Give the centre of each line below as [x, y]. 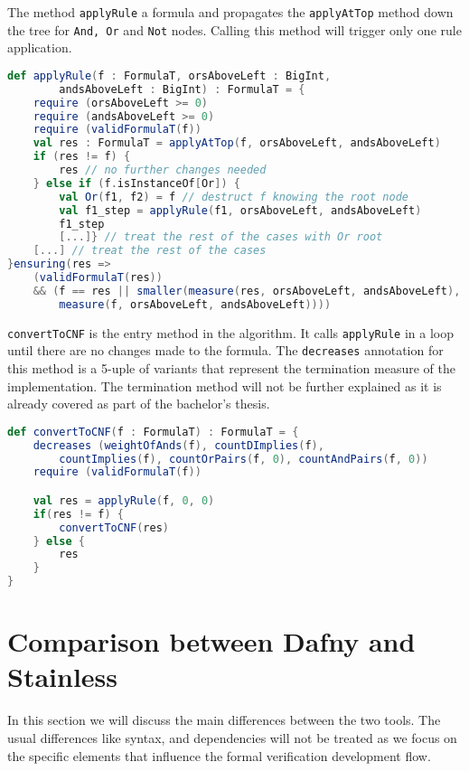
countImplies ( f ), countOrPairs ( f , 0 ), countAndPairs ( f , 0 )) [244, 459]
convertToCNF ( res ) [114, 527]
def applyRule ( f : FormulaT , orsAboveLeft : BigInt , [169, 75]
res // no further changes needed [163, 170]
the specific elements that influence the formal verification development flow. [219, 755]
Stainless [62, 677]
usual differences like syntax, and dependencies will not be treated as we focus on [232, 737]
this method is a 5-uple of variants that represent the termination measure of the [232, 367]
